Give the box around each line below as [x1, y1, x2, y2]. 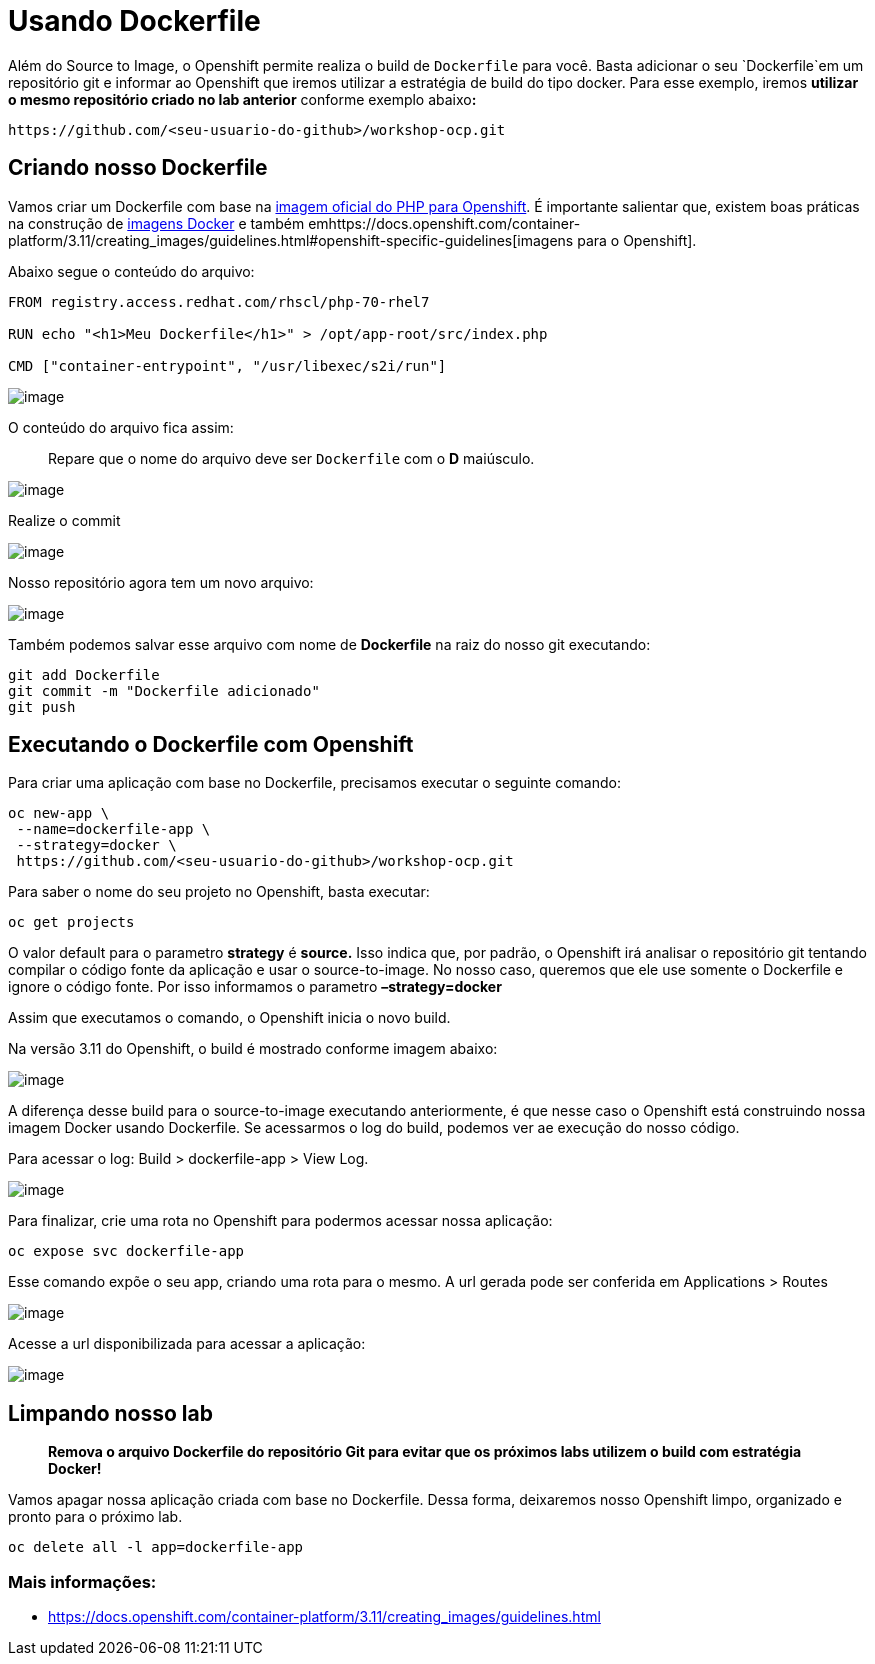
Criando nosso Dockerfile [8, 155, 268, 181]
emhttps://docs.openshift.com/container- [308, 214, 581, 232]
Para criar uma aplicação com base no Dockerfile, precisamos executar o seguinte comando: [8, 774, 621, 792]
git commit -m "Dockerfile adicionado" [8, 682, 320, 699]
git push [8, 698, 76, 715]
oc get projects [8, 914, 135, 931]
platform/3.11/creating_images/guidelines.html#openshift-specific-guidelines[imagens [8, 231, 574, 249]
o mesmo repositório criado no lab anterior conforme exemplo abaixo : [8, 90, 477, 108]
